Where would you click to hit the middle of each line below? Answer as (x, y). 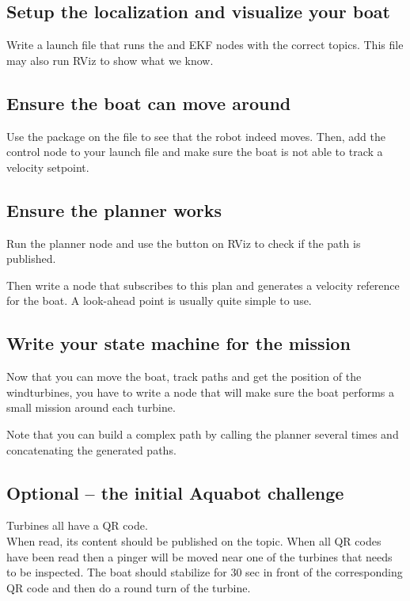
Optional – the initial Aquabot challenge (175, 492)
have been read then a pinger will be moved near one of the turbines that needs (199, 556)
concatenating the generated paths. (91, 449)
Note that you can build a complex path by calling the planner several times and (203, 434)
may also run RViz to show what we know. (110, 60)
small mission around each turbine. (91, 407)
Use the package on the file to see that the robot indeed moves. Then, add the (196, 136)
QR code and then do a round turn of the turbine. (129, 587)
